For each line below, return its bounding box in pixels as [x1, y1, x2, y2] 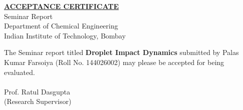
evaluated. [4, 66, 35, 77]
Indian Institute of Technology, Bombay [4, 30, 126, 40]
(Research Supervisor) [4, 96, 71, 106]
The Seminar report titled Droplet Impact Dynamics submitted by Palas [4, 47, 239, 57]
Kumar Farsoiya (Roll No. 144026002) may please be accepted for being [4, 56, 224, 67]
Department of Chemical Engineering [4, 20, 118, 31]
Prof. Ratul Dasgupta [4, 86, 70, 96]
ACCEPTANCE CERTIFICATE [4, 1, 119, 11]
